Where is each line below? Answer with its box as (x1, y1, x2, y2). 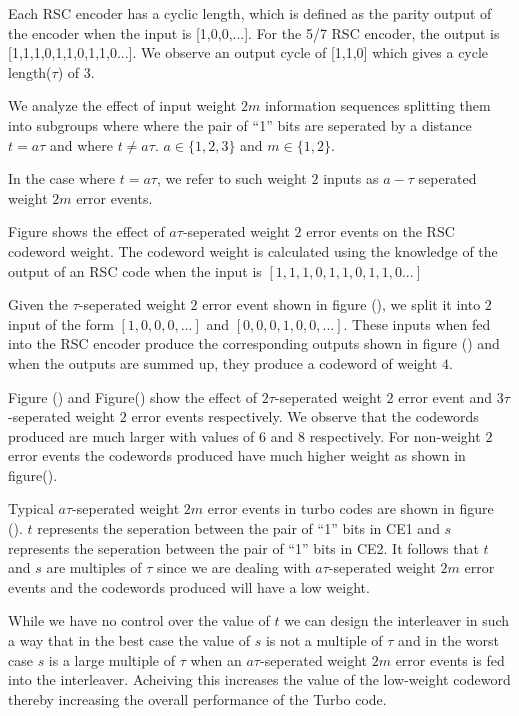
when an (190, 649, 242, 670)
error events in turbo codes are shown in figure (207, 498, 494, 519)
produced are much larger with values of (8, 425, 255, 446)
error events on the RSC (306, 221, 455, 242)
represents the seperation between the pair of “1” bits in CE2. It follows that (8, 537, 479, 558)
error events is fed (395, 649, 505, 670)
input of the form (8, 313, 114, 334)
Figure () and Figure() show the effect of (8, 386, 258, 407)
